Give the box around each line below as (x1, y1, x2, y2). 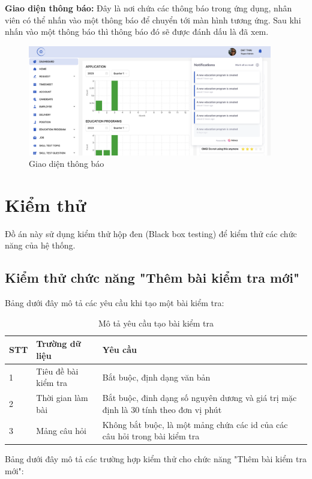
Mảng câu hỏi (36, 424, 86, 436)
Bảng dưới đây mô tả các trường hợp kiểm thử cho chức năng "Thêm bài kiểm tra (5, 453, 307, 465)
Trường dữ (36, 337, 81, 350)
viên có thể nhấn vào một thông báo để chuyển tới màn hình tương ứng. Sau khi (5, 13, 301, 26)
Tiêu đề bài (36, 364, 79, 377)
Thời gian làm (36, 391, 88, 404)
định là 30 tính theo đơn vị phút (102, 403, 222, 415)
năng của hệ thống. (5, 239, 76, 252)
